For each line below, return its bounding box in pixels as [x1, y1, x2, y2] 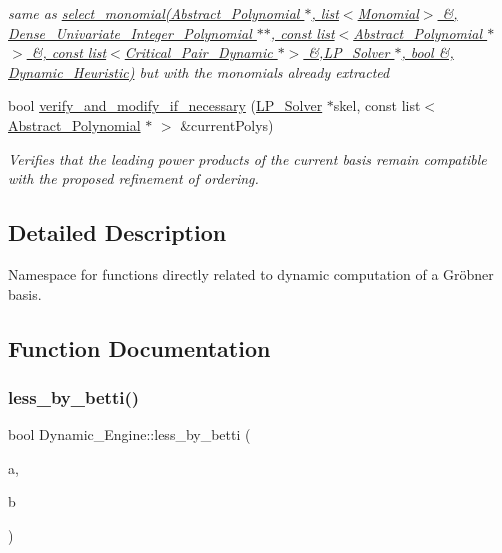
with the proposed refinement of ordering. [8, 168, 259, 189]
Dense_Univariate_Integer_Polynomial [8, 22, 252, 43]
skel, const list [333, 95, 421, 116]
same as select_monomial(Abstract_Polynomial [8, 3, 300, 23]
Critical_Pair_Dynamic [124, 42, 273, 63]
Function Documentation [8, 332, 271, 363]
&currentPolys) [180, 114, 274, 135]
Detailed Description [8, 217, 227, 248]
